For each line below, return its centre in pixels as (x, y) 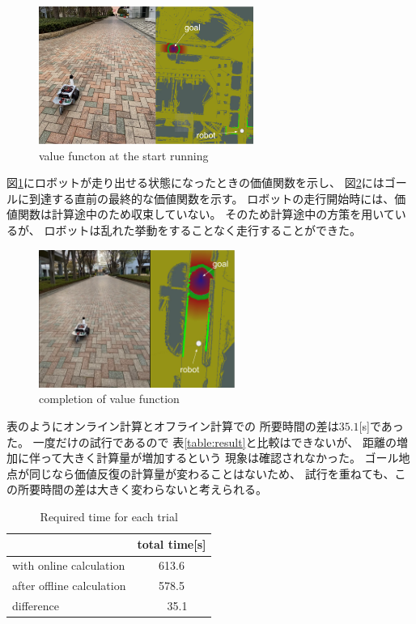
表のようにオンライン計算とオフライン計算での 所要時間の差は (173, 425)
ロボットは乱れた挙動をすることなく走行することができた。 (202, 230)
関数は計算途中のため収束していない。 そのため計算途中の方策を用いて (206, 214)
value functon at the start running (124, 155)
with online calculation (69, 565)
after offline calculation (69, 586)
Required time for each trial (109, 516)
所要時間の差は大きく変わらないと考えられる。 (142, 489)
